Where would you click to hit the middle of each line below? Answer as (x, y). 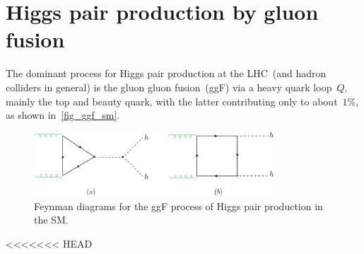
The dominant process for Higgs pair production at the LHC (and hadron (166, 73)
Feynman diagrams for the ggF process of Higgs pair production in (178, 206)
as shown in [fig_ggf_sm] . (63, 115)
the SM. (51, 220)
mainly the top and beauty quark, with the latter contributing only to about (172, 101)
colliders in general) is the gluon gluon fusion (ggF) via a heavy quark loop (169, 87)
